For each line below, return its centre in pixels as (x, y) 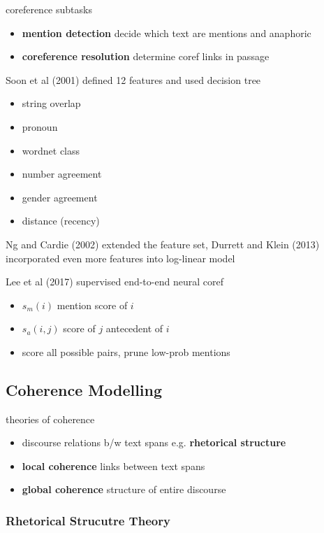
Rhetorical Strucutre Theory (88, 520)
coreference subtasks (49, 9)
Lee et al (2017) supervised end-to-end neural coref (115, 282)
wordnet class (51, 150)
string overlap (51, 103)
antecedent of (134, 328)
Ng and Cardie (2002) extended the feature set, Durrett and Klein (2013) (163, 244)
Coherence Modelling (84, 389)
